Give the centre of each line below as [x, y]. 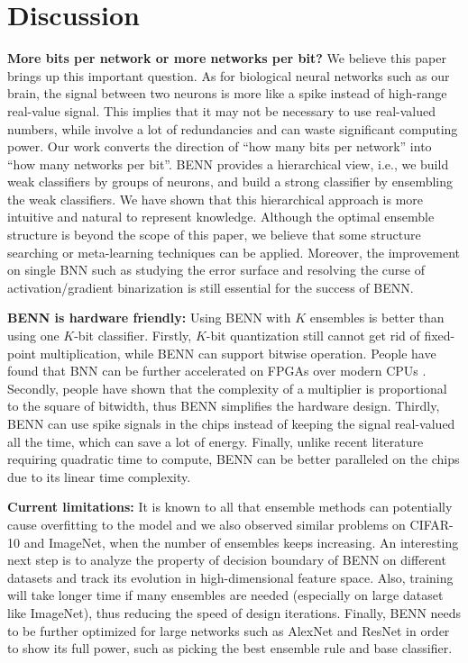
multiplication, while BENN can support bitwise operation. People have [238, 353]
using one [33, 336]
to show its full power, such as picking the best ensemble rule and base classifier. [230, 648]
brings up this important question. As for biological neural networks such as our [229, 75]
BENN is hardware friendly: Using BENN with [149, 318]
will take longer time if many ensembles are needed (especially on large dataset [225, 595]
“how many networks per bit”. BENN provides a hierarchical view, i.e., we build [228, 163]
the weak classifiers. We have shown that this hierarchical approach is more [216, 199]
